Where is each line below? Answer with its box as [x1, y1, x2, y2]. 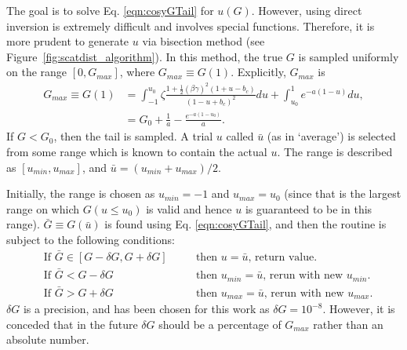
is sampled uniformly [298, 48, 399, 64]
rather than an [313, 315, 383, 332]
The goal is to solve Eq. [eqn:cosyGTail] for [6, 2, 214, 18]
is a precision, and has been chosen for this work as [23, 301, 270, 317]
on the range [6, 64, 67, 80]
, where [119, 64, 155, 80]
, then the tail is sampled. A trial [53, 128, 213, 144]
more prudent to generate [6, 33, 129, 49]
